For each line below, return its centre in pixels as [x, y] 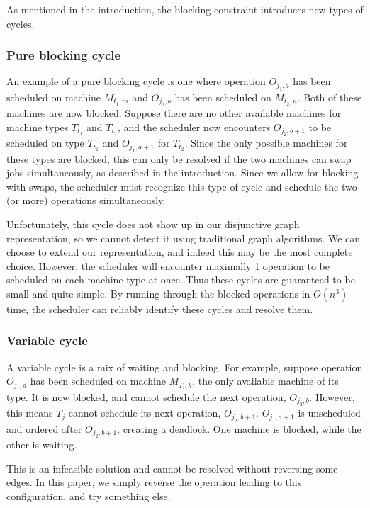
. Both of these [330, 97]
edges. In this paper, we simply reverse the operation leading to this [154, 482]
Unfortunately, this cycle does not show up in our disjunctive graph [153, 224]
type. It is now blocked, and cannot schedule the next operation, [146, 396]
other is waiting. [42, 444]
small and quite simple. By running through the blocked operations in [158, 293]
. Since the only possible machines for [266, 143]
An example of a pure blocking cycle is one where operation [136, 81]
